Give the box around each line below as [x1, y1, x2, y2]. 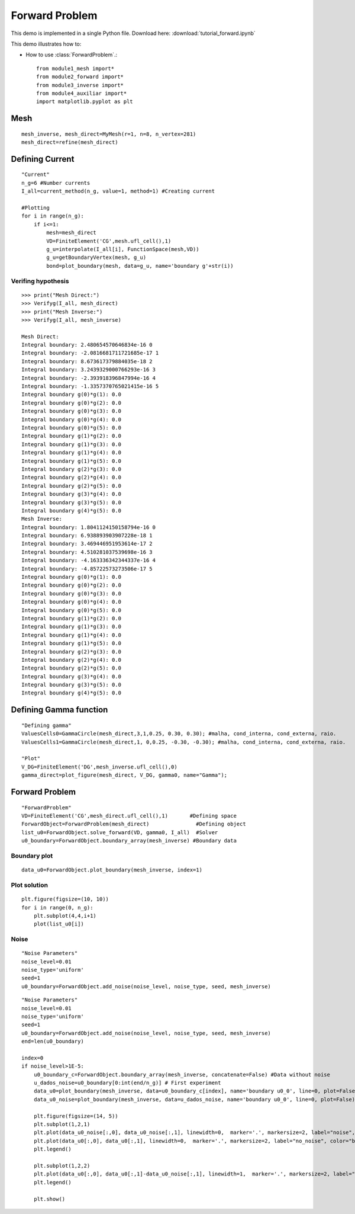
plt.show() [33, 1196, 66, 1202]
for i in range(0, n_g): [21, 904, 93, 911]
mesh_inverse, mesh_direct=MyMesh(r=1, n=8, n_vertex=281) [21, 130, 196, 137]
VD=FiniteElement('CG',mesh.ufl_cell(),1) [46, 238, 172, 244]
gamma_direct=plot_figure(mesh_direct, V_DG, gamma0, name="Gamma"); [21, 772, 228, 779]
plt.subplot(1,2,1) [33, 1121, 91, 1128]
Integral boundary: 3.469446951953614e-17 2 [21, 540, 153, 547]
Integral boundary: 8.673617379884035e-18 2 [21, 358, 153, 364]
